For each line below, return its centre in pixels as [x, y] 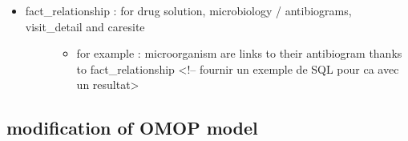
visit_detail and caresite [85, 26]
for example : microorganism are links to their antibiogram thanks [239, 53]
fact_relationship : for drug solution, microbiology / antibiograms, [188, 10]
